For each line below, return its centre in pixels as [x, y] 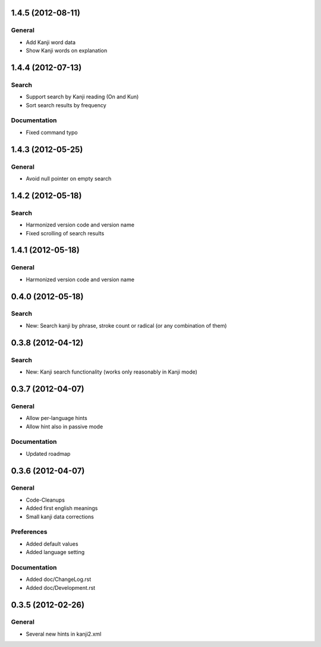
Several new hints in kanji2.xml [64, 634]
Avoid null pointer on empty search [69, 178]
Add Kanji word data [51, 42]
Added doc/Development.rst [61, 587]
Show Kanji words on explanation [67, 51]
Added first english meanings [62, 508]
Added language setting [55, 552]
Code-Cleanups [45, 500]
